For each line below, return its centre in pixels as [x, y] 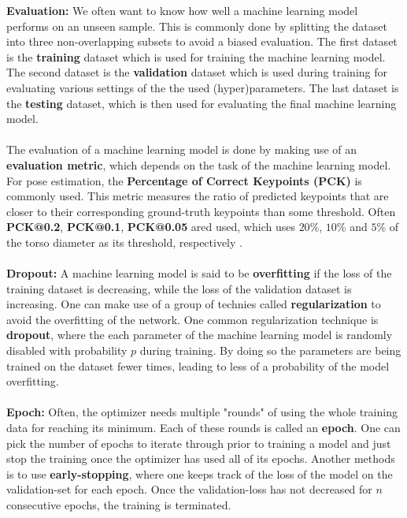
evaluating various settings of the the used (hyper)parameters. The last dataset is [203, 87]
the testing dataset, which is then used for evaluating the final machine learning [202, 103]
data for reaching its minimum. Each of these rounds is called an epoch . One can [203, 428]
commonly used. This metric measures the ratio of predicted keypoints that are [198, 196]
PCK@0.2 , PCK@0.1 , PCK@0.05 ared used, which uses [151, 227]
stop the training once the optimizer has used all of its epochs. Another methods [201, 458]
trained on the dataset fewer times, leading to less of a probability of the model [198, 365]
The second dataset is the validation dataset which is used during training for [197, 72]
